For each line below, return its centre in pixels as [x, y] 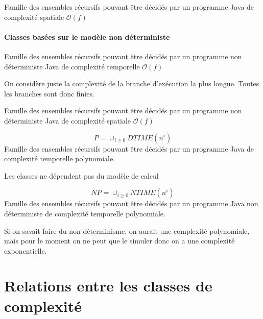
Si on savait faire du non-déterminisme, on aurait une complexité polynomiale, [127, 230]
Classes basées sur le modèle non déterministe [87, 36]
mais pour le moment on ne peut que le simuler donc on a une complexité [119, 241]
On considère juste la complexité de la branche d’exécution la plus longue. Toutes [132, 83]
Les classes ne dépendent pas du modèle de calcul [81, 175]
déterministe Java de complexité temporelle [72, 66]
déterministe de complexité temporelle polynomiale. [85, 213]
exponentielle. [26, 250]
